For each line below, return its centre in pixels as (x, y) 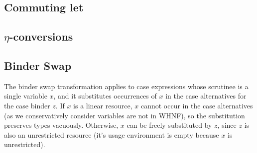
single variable (26, 96)
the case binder (27, 105)
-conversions (41, 36)
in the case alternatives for (206, 96)
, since (227, 125)
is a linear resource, (103, 105)
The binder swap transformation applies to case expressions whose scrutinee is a (126, 86)
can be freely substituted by (169, 125)
